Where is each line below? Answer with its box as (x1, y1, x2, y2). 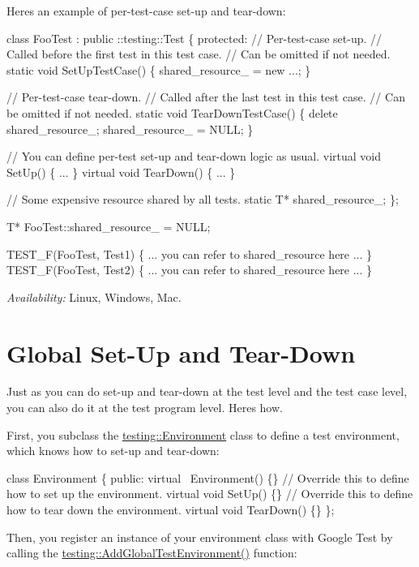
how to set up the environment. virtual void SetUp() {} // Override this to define (6, 485, 413, 502)
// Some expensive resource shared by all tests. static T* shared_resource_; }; (6, 191, 399, 208)
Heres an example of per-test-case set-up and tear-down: (6, 2, 286, 19)
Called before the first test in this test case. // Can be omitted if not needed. (6, 45, 391, 62)
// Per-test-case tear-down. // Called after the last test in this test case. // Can (6, 88, 405, 105)
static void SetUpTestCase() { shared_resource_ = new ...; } (6, 61, 311, 78)
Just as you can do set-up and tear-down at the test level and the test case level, (6, 383, 408, 400)
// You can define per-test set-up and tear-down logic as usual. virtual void (6, 148, 382, 165)
